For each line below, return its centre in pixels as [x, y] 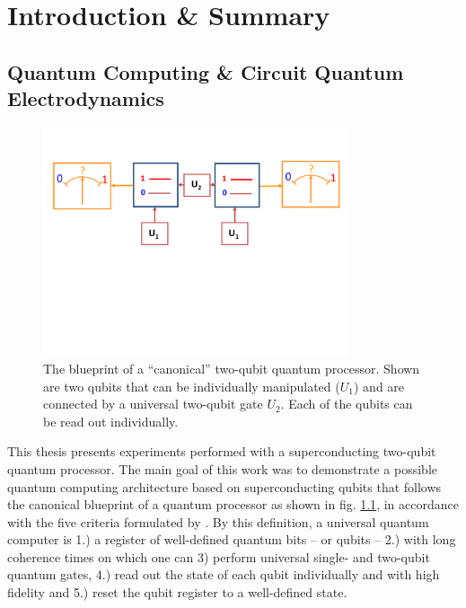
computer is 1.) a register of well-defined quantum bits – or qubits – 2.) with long [232, 539]
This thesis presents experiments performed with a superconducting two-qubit [222, 451]
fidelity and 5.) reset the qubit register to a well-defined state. [177, 592]
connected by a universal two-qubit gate [153, 404]
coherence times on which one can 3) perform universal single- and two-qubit [219, 556]
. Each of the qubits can [347, 404]
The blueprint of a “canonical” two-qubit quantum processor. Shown [232, 368]
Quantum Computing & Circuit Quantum [206, 71]
